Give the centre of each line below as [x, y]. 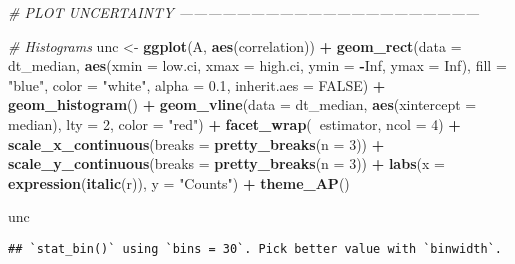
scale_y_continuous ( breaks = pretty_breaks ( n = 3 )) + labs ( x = [226, 163]
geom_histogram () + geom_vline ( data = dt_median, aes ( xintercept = [242, 104]
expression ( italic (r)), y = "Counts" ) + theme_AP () [179, 182]
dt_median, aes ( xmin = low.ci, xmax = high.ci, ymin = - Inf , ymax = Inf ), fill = [257, 65]
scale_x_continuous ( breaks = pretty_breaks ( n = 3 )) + [196, 143]
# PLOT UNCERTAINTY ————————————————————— [244, 12]
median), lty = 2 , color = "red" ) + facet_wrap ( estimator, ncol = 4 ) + [234, 123]
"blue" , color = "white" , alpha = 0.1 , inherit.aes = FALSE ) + [197, 84]
